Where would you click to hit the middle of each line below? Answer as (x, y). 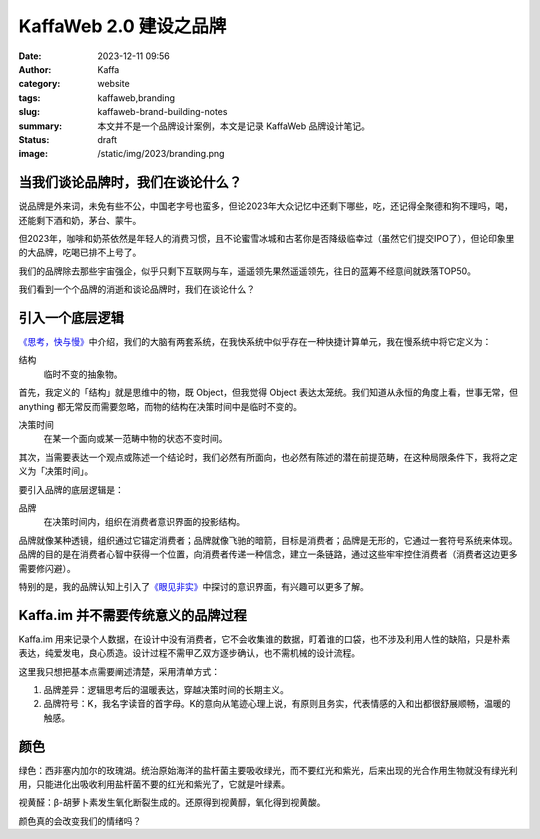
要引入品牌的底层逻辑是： (71, 489)
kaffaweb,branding (136, 97)
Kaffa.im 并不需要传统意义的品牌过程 (132, 615)
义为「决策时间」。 (56, 471)
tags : (29, 97)
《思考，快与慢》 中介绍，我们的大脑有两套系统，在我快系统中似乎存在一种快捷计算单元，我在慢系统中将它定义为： (255, 342)
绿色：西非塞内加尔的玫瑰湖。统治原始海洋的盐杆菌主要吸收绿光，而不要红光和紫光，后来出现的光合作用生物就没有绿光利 (268, 770)
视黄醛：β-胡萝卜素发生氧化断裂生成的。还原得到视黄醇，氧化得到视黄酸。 (172, 802)
